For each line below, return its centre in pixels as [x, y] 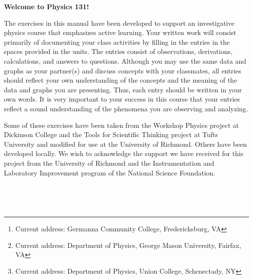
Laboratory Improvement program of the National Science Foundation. [110, 172]
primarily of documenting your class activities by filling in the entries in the [117, 42]
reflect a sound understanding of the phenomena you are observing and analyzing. [126, 108]
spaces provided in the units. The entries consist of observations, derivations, [118, 51]
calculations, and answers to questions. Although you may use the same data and [125, 61]
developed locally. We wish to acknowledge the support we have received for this [124, 153]
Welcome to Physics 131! [46, 6]
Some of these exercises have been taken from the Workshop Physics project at [121, 125]
